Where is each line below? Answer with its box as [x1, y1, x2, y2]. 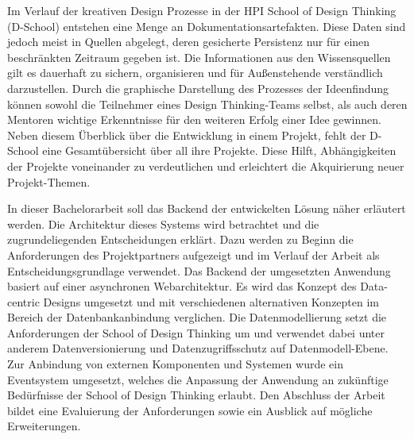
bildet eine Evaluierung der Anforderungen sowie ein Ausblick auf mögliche [7, 402, 373, 418]
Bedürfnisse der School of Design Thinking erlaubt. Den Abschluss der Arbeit [7, 387, 385, 403]
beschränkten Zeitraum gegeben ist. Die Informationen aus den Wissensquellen [7, 48, 391, 65]
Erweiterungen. [7, 418, 81, 434]
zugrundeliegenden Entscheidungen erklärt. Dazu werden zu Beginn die [7, 231, 354, 248]
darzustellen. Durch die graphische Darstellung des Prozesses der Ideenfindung [7, 79, 389, 96]
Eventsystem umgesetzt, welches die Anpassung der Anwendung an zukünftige [7, 371, 389, 387]
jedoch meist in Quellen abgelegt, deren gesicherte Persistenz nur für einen [7, 33, 370, 50]
